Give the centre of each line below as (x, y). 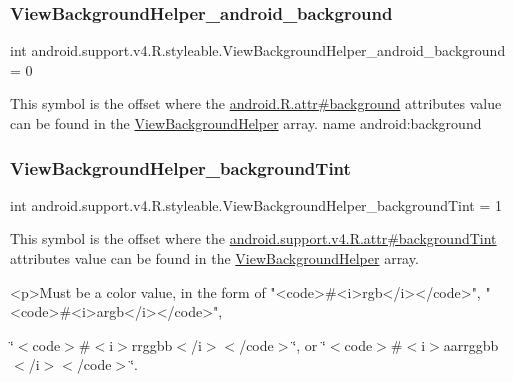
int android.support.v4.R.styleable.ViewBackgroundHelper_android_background (258, 50)
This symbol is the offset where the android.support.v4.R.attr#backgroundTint (253, 238)
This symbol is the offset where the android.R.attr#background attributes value (256, 103)
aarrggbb (471, 344)
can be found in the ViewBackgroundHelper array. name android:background (246, 123)
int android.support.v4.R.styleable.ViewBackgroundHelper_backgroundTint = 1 (256, 204)
